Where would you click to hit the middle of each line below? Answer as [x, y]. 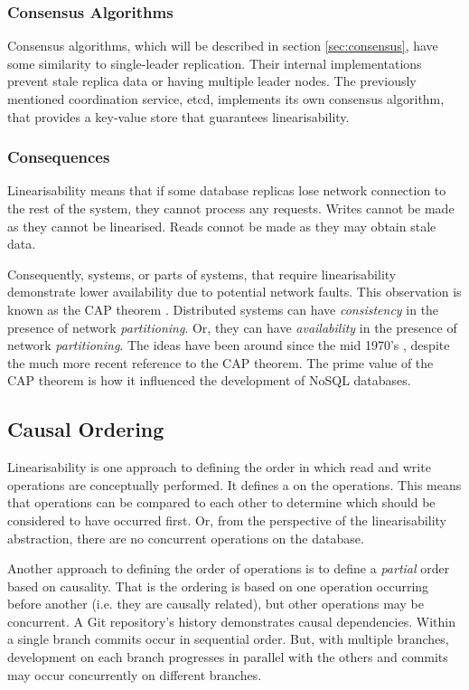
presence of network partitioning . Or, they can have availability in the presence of [232, 327]
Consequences [59, 157]
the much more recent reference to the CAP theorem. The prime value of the [220, 362]
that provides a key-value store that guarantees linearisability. [178, 116]
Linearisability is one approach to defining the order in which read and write [219, 467]
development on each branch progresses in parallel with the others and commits [228, 657]
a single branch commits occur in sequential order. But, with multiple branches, [228, 639]
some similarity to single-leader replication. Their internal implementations [215, 63]
